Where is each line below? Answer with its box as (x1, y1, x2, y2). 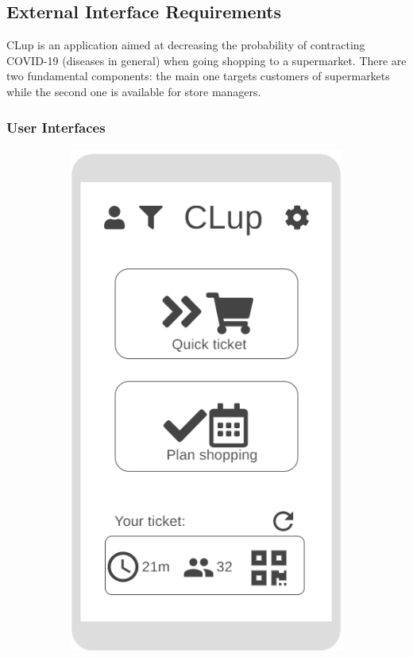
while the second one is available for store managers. (6, 83, 261, 99)
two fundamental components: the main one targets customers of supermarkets (6, 68, 390, 84)
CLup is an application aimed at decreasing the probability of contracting (6, 37, 365, 53)
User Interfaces (6, 117, 106, 137)
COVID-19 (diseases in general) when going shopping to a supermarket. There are (6, 52, 407, 68)
